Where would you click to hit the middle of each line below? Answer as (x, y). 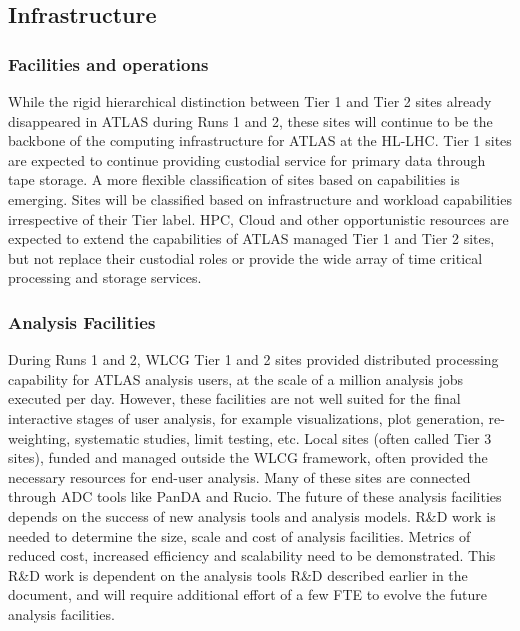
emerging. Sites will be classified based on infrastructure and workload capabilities (260, 198)
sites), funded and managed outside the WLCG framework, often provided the (248, 457)
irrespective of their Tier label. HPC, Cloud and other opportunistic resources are (258, 218)
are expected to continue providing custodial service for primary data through (247, 159)
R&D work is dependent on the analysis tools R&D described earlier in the (238, 574)
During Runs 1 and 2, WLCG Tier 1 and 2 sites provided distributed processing (253, 359)
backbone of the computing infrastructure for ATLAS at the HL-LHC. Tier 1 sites (260, 140)
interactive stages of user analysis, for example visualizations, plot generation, (246, 417)
